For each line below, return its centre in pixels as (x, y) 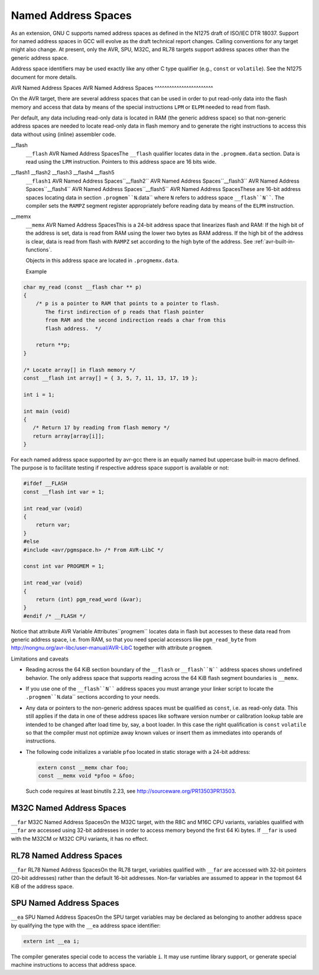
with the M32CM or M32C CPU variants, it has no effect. (80, 838)
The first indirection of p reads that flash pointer (125, 312)
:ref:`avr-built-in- (275, 241)
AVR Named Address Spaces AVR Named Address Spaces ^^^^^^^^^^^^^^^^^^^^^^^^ (112, 88)
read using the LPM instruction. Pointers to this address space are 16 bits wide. (121, 162)
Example (36, 271)
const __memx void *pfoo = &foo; (87, 776)
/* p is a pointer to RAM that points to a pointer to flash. (128, 304)
